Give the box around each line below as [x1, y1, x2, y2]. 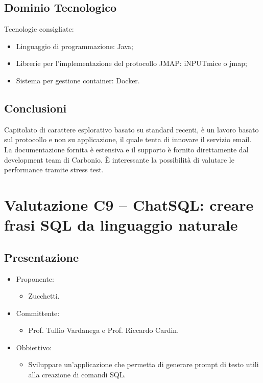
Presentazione [4, 249, 79, 265]
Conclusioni [4, 100, 67, 116]
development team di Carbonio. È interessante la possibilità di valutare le [4, 154, 234, 165]
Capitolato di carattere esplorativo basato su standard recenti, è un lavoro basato [4, 124, 259, 134]
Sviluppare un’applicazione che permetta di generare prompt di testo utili [28, 359, 259, 370]
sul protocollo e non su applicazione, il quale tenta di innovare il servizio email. [4, 134, 252, 145]
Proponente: [16, 273, 54, 284]
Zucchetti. [28, 290, 60, 301]
